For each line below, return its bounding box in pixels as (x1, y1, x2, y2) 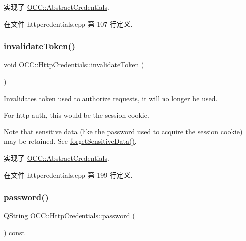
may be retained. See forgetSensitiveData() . (4, 136, 137, 146)
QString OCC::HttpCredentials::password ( (4, 210, 135, 221)
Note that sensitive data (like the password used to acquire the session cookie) (4, 126, 243, 136)
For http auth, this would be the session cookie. (4, 110, 149, 120)
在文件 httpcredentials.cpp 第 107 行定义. (4, 18, 133, 29)
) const (4, 227, 25, 237)
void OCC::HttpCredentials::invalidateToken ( (4, 59, 144, 70)
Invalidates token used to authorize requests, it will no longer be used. (4, 93, 218, 103)
